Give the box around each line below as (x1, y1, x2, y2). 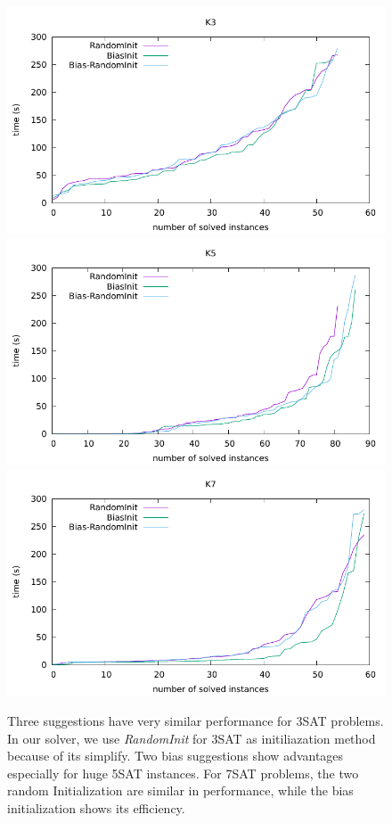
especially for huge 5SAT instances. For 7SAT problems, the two (7, 763, 359, 782)
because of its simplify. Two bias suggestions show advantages (7, 746, 344, 765)
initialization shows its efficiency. (7, 798, 185, 817)
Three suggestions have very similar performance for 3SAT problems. (7, 711, 384, 729)
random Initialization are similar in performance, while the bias (7, 781, 354, 800)
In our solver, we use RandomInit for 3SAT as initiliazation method (7, 728, 376, 747)
